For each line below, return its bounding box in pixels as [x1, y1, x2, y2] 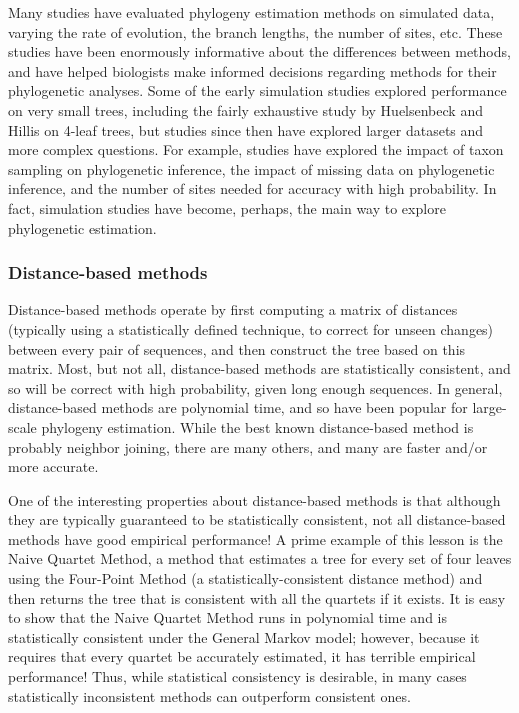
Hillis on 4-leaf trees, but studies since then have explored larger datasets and [8, 119, 484, 140]
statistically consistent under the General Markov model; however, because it [8, 626, 480, 647]
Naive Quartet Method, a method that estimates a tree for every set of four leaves [8, 548, 512, 569]
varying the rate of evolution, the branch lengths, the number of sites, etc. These [8, 21, 503, 42]
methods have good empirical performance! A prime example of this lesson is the [8, 528, 503, 549]
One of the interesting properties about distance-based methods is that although [8, 489, 501, 510]
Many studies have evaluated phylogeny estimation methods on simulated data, [8, 2, 495, 22]
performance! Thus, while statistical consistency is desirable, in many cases [8, 666, 467, 687]
